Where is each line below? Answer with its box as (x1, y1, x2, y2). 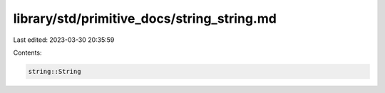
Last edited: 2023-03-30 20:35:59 (13, 35, 115, 44)
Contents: (13, 48, 42, 57)
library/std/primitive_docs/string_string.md (13, 11, 277, 26)
